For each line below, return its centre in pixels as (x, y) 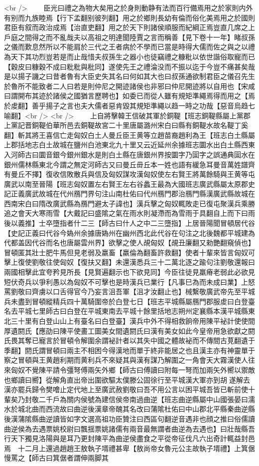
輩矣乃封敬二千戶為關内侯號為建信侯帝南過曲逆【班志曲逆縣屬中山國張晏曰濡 (129, 399)
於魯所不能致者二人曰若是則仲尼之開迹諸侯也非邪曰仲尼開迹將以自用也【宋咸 (129, 86)
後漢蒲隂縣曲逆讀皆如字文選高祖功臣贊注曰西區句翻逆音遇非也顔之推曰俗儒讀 (129, 418)
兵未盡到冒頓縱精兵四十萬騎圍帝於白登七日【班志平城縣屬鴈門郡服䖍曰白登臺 (129, 301)
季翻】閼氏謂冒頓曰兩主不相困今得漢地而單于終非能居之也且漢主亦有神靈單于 (129, 350)
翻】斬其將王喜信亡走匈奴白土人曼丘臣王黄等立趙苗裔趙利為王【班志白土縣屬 (129, 135)
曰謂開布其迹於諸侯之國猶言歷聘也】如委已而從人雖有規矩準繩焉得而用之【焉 (129, 96)
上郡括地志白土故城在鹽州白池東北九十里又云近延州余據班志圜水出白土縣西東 (129, 145)
